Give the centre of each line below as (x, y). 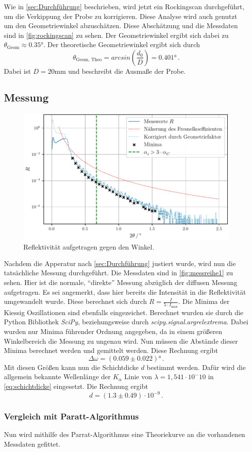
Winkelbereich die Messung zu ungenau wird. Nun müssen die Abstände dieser (121, 341)
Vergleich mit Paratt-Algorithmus (71, 416)
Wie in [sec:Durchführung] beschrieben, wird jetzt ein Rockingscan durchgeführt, (124, 6)
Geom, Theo (89, 60)
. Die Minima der (204, 301)
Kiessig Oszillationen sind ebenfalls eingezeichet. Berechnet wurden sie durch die (124, 312)
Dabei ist (17, 71)
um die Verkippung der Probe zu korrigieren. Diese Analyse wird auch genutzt (121, 16)
